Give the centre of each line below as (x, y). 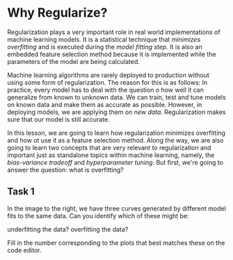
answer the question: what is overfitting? (65, 170)
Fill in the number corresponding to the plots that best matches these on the (116, 243)
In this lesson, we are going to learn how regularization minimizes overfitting (116, 133)
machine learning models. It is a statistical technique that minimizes (104, 39)
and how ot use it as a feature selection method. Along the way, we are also (115, 140)
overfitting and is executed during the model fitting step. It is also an (105, 47)
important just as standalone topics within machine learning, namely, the (111, 155)
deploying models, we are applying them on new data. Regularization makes (116, 112)
